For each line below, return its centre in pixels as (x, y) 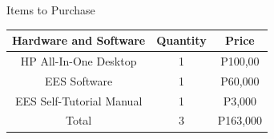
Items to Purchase (51, 10)
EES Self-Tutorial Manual (79, 100)
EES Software (79, 80)
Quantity (181, 40)
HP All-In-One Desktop (79, 60)
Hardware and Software (79, 40)
